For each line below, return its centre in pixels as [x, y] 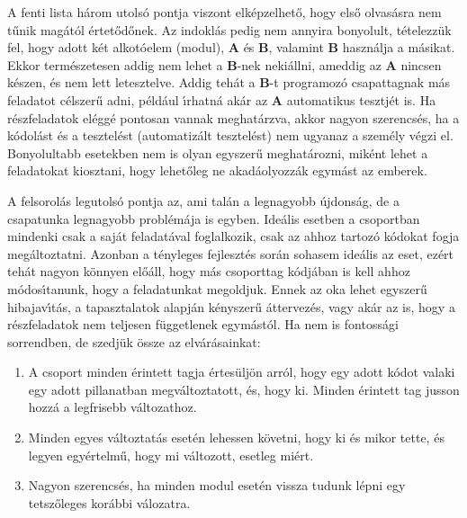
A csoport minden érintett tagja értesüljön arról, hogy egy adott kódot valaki [242, 372]
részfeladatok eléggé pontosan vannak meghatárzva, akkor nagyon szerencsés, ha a [233, 117]
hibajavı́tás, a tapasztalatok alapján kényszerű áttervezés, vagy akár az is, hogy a [231, 306]
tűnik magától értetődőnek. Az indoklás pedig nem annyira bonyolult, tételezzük [229, 29]
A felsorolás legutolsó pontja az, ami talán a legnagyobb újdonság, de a [203, 200]
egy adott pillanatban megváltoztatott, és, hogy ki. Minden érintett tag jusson [244, 389]
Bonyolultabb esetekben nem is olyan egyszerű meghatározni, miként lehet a [218, 152]
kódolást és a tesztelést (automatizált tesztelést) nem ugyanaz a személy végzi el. [230, 135]
